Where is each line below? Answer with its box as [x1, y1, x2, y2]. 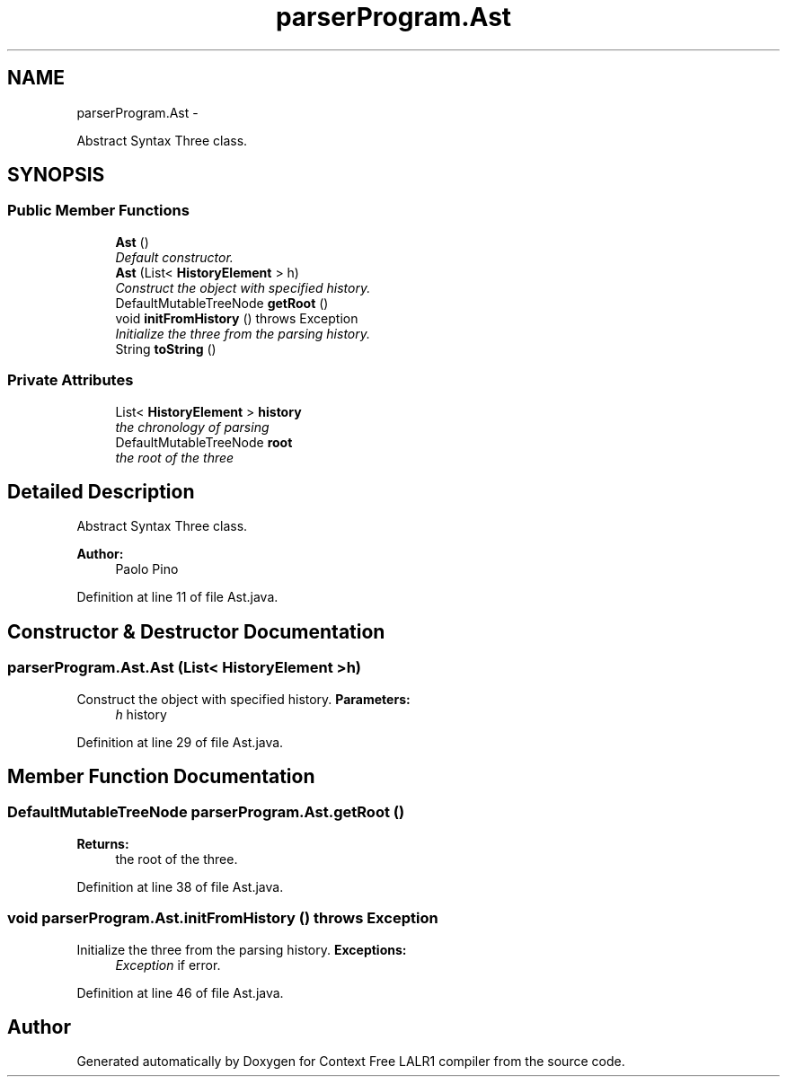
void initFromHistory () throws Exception [115, 310, 358, 326]
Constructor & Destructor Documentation [7, 620, 385, 643]
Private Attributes [7, 371, 134, 390]
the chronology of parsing [115, 419, 270, 435]
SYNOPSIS [7, 163, 105, 187]
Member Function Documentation [7, 765, 315, 789]
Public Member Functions [7, 201, 190, 220]
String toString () [115, 340, 217, 357]
